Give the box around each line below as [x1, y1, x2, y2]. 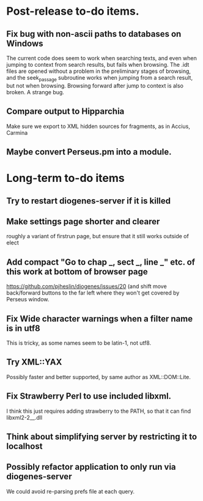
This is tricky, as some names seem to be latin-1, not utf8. [6, 339, 152, 347]
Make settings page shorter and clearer [6, 216, 160, 227]
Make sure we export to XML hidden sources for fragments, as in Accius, [6, 122, 191, 130]
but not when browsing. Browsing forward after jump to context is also [6, 81, 184, 89]
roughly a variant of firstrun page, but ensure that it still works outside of [6, 233, 190, 240]
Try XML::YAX [6, 357, 62, 367]
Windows [6, 38, 43, 48]
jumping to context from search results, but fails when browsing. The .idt [6, 61, 190, 68]
